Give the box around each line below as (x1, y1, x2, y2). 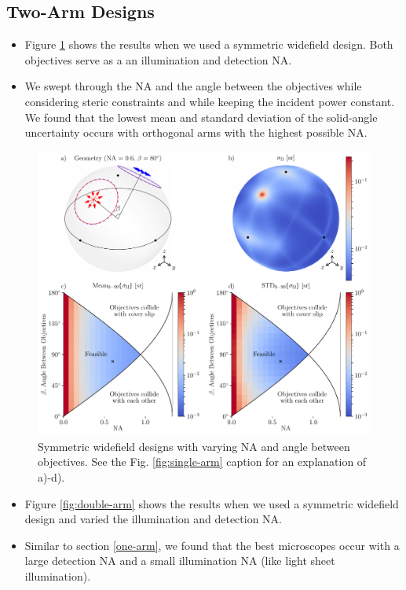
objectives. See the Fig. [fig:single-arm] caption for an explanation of (38, 453, 367, 470)
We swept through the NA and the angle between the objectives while (24, 78, 362, 94)
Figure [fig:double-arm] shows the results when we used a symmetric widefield (24, 495, 399, 511)
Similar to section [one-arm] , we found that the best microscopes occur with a (24, 537, 400, 553)
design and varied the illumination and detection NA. (24, 511, 283, 527)
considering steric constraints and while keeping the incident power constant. (24, 93, 395, 109)
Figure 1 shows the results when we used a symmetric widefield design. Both (24, 36, 393, 53)
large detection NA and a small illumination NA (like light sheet (24, 552, 335, 569)
